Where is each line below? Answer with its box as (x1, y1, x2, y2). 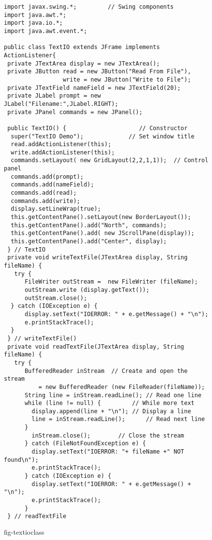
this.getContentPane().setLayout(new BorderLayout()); (11, 214, 191, 221)
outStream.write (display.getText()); (24, 286, 150, 293)
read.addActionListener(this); (11, 141, 111, 148)
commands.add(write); (11, 197, 80, 204)
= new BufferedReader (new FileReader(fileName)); (38, 383, 205, 390)
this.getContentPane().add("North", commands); (11, 221, 167, 229)
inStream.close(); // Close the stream (31, 432, 184, 439)
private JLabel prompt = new (7, 92, 101, 100)
